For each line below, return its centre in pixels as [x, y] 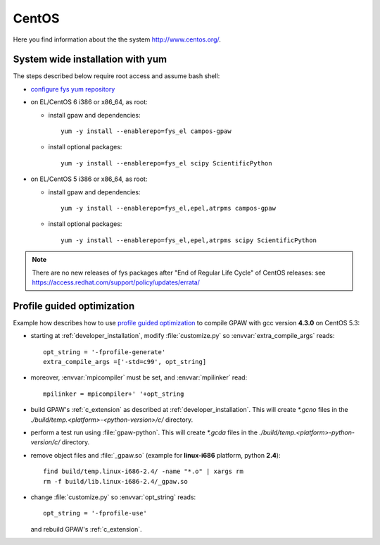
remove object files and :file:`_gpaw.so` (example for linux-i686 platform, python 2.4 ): [156, 455]
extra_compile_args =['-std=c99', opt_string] [125, 362]
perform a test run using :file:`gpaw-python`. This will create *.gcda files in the [144, 432]
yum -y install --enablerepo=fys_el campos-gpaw [146, 131]
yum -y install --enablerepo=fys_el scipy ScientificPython [166, 163]
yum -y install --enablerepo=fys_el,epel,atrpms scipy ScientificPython [189, 240]
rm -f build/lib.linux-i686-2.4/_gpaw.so [115, 481]
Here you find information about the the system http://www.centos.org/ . [117, 39]
